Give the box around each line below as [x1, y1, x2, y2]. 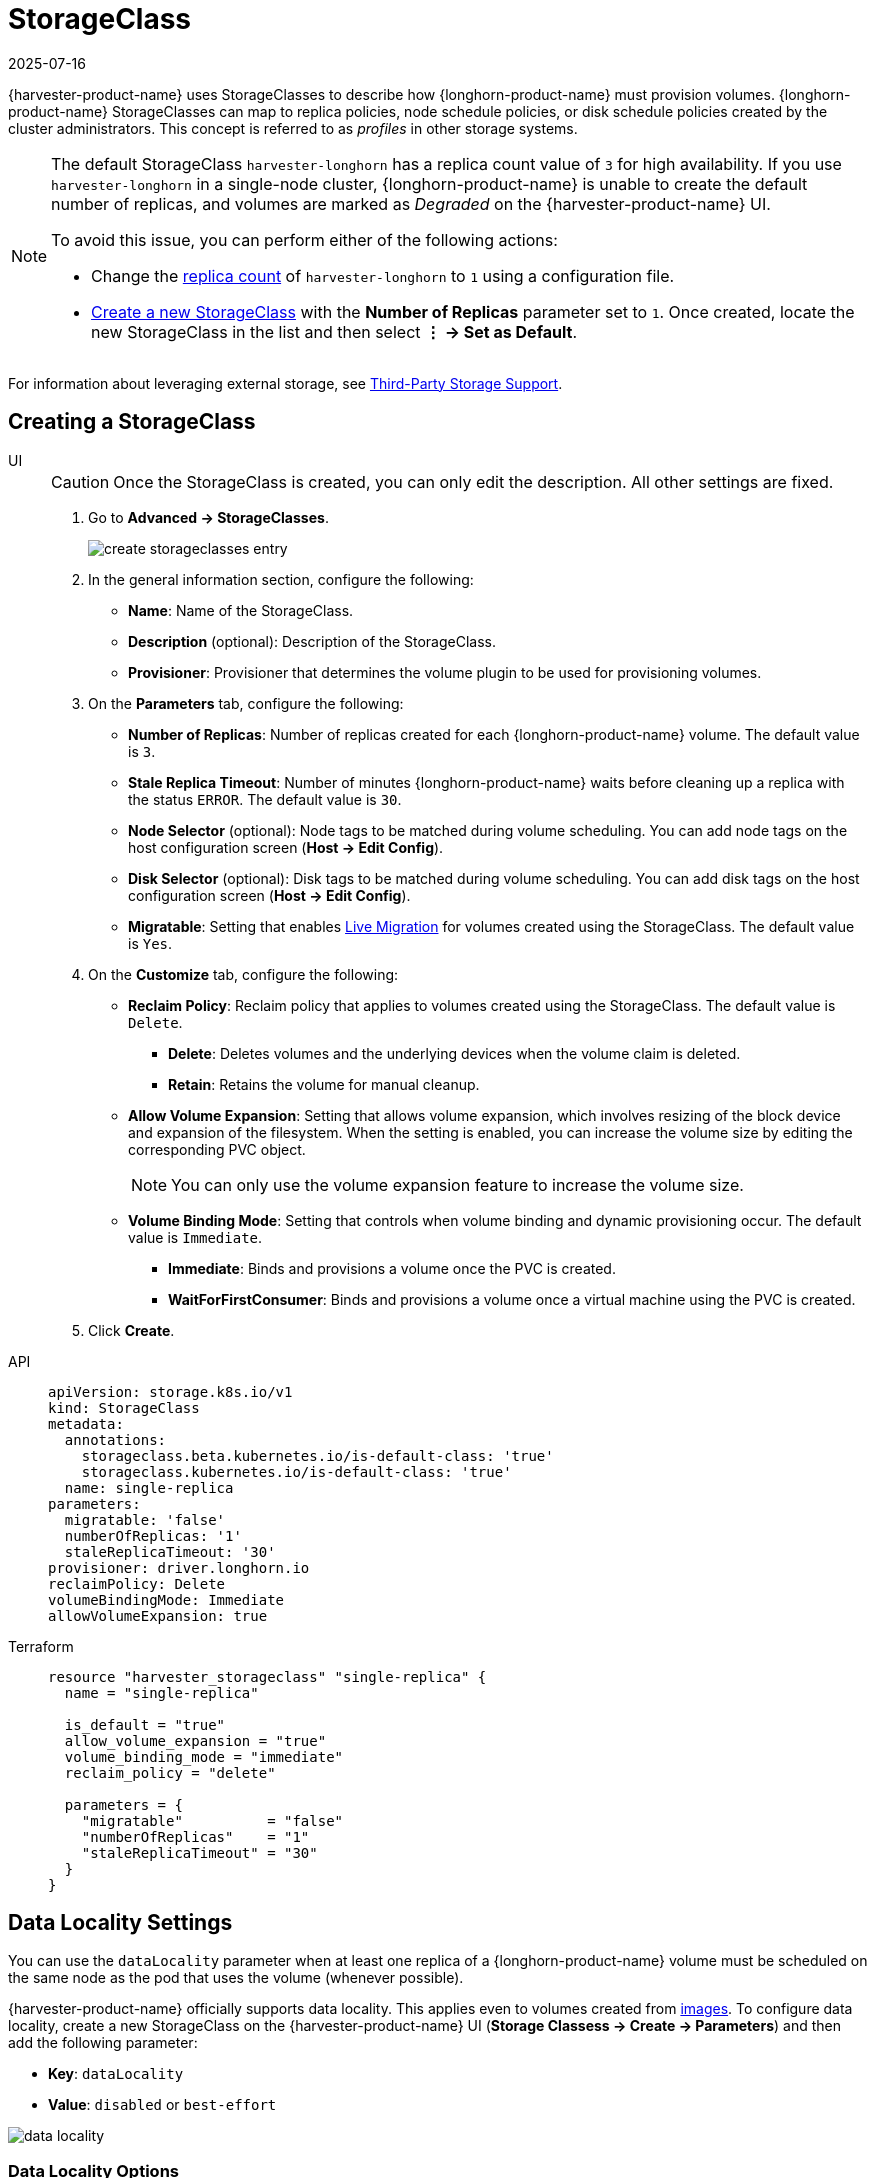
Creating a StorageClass [8, 409, 256, 435]
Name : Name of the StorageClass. [128, 601, 354, 619]
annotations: [64, 1431, 167, 1448]
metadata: [48, 1415, 124, 1432]
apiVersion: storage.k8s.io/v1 [48, 1383, 293, 1400]
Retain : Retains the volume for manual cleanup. [168, 1075, 480, 1093]
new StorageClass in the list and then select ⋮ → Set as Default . [91, 321, 577, 342]
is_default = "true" [64, 1716, 226, 1733]
